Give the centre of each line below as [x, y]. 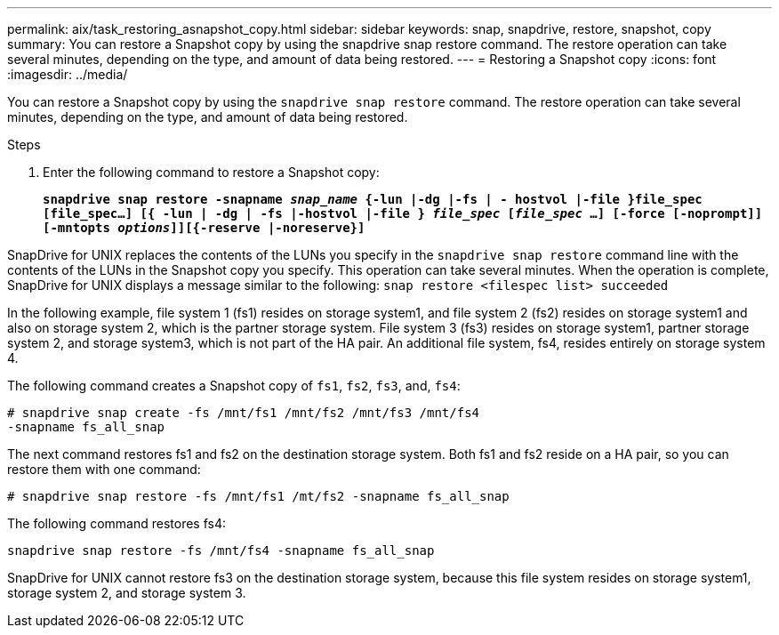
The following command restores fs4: [116, 523]
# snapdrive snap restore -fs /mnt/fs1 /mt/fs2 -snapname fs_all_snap [258, 496]
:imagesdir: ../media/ [68, 74]
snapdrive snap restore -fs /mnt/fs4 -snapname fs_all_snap [221, 551]
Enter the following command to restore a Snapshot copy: [211, 172]
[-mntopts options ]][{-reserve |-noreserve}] [204, 228]
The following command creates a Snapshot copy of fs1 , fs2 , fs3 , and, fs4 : [234, 386]
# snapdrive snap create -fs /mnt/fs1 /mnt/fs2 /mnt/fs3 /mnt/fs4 [244, 413]
